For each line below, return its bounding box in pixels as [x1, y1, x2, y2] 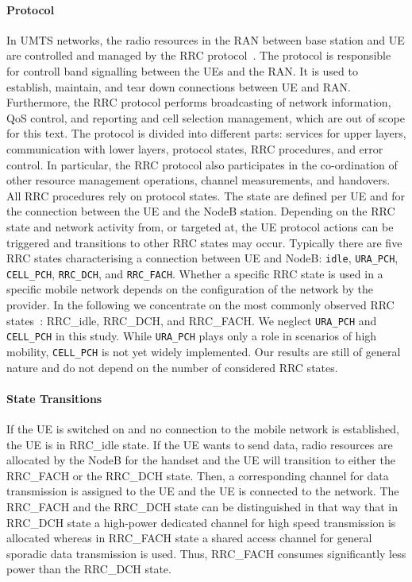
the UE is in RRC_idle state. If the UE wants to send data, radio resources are [6, 436, 393, 452]
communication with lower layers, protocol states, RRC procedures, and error [6, 140, 383, 157]
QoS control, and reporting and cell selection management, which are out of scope [6, 109, 405, 126]
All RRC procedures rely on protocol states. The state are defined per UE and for [6, 187, 406, 204]
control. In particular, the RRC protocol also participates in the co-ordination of [6, 156, 398, 173]
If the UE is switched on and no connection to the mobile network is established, [6, 420, 399, 436]
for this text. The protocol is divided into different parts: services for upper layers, [6, 125, 406, 142]
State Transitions [6, 390, 102, 406]
